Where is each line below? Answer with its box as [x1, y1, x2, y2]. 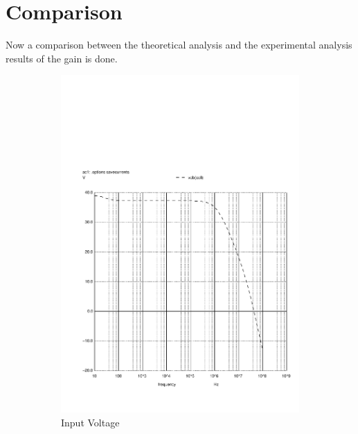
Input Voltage [61, 415, 120, 429]
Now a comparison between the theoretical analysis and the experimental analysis [6, 37, 352, 52]
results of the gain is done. [6, 51, 118, 65]
